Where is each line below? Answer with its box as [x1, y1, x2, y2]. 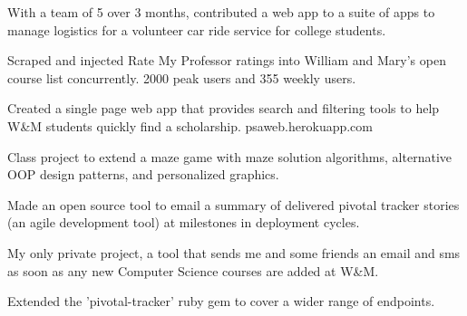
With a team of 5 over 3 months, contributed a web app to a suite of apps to [7, 3, 435, 21]
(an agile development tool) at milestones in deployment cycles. [7, 213, 360, 232]
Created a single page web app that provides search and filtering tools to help [7, 99, 440, 118]
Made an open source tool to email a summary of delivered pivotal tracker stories [7, 195, 460, 214]
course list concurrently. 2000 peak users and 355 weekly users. [7, 68, 356, 87]
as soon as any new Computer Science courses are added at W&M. [7, 261, 379, 280]
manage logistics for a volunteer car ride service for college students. [7, 20, 386, 39]
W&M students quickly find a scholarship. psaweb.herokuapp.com [7, 116, 374, 135]
